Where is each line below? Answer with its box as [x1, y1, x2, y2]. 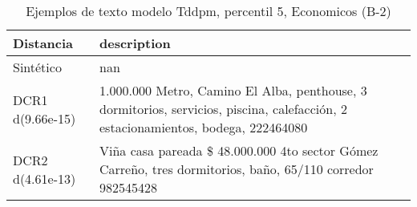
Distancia [13, 34, 74, 52]
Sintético [13, 58, 62, 76]
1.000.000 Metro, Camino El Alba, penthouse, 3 [99, 81, 367, 99]
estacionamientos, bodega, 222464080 [99, 118, 308, 136]
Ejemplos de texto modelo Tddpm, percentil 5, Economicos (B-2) [26, 2, 391, 20]
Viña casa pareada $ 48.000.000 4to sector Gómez [99, 141, 379, 160]
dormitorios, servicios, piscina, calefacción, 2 [99, 99, 347, 118]
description [99, 34, 171, 52]
